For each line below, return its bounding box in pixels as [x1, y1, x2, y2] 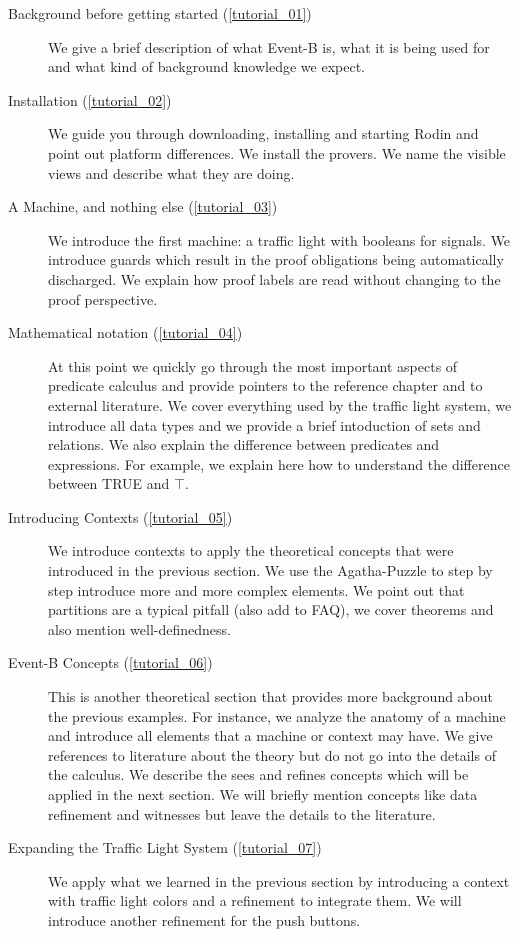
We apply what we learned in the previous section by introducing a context [48, 870, 510, 891]
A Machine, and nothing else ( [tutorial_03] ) [8, 196, 278, 217]
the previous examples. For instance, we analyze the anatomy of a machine [48, 705, 506, 726]
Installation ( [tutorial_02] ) [8, 89, 172, 110]
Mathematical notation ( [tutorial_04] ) [8, 322, 243, 343]
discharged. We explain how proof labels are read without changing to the [48, 268, 501, 289]
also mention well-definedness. [48, 618, 231, 639]
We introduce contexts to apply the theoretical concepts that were [48, 540, 454, 561]
